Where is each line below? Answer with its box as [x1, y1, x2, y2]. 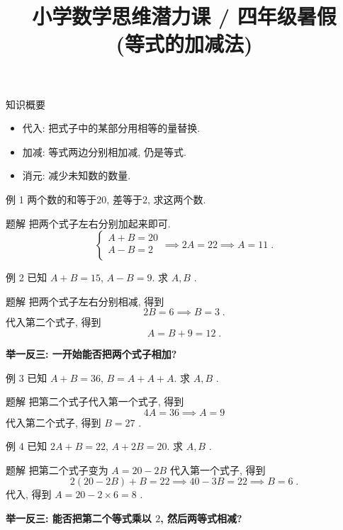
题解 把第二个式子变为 [6, 462, 108, 477]
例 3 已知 [6, 370, 47, 385]
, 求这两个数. [147, 191, 206, 206]
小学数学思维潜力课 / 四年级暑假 [32, 1, 337, 30]
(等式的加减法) [116, 29, 253, 58]
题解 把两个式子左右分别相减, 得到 [6, 293, 164, 308]
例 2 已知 [6, 270, 47, 285]
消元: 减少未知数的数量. [22, 168, 131, 183]
